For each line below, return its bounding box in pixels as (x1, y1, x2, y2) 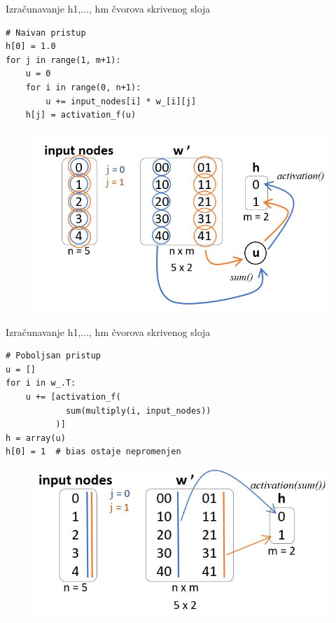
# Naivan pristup (6, 27, 86, 38)
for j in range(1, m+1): (6, 55, 121, 65)
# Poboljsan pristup (6, 351, 101, 361)
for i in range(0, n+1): (25, 82, 141, 92)
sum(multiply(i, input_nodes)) (65, 405, 211, 416)
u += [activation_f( (25, 391, 121, 402)
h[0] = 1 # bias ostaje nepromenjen (6, 447, 181, 457)
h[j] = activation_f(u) (25, 110, 136, 120)
